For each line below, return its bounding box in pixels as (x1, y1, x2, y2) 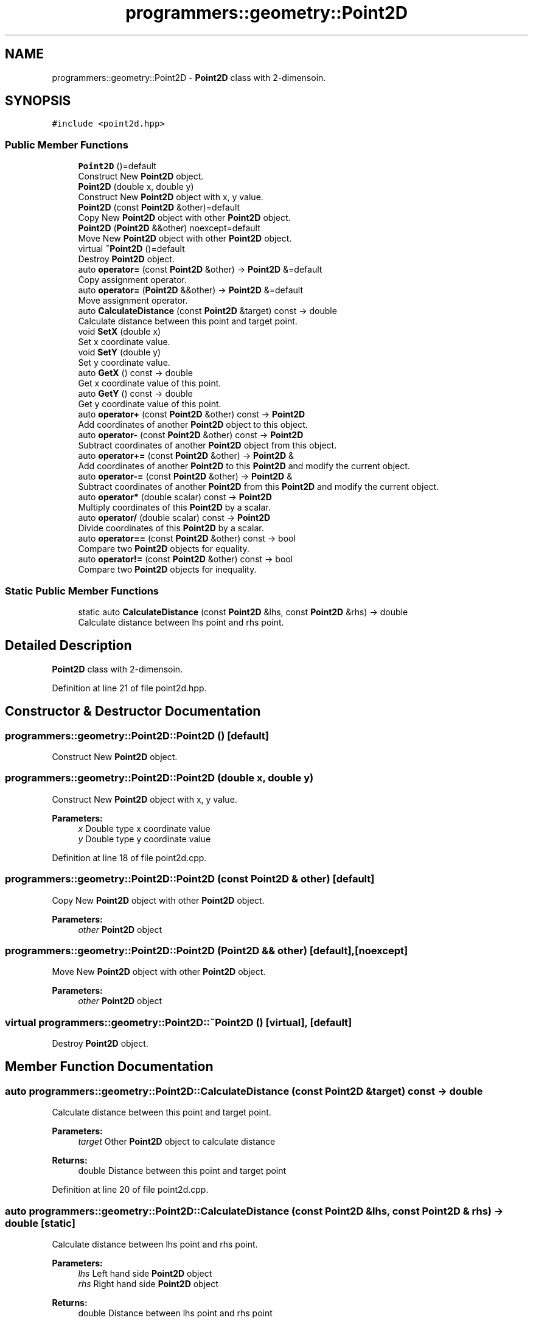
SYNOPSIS (5, 93, 71, 109)
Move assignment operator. (78, 295, 188, 306)
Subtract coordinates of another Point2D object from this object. (78, 440, 337, 451)
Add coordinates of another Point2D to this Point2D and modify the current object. (78, 461, 410, 472)
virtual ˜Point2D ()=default (78, 243, 185, 254)
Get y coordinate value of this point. (78, 399, 221, 410)
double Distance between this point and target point (78, 1165, 287, 1176)
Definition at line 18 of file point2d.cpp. (52, 852, 207, 863)
